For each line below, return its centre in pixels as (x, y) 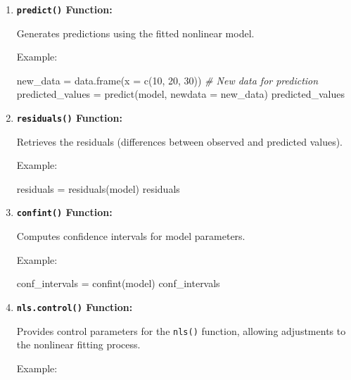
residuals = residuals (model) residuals (98, 188)
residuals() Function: (69, 118)
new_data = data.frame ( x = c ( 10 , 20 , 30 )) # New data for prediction (167, 80)
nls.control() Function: (75, 306)
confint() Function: (64, 212)
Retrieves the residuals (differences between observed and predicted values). (179, 141)
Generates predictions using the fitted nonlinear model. (135, 33)
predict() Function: (64, 9)
